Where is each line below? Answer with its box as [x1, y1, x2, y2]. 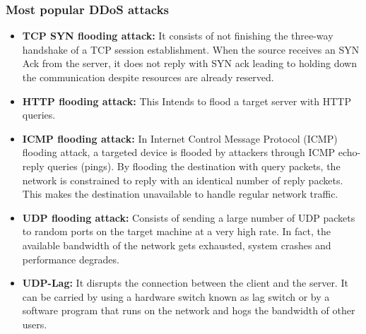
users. [22, 316, 47, 331]
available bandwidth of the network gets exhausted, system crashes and [22, 237, 331, 252]
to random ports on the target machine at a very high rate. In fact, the [22, 224, 331, 239]
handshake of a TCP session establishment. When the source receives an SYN [22, 42, 360, 56]
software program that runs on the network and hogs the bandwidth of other [22, 303, 355, 318]
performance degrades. [22, 251, 119, 266]
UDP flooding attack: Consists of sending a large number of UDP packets [22, 210, 355, 225]
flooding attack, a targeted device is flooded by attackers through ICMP [22, 145, 336, 160]
